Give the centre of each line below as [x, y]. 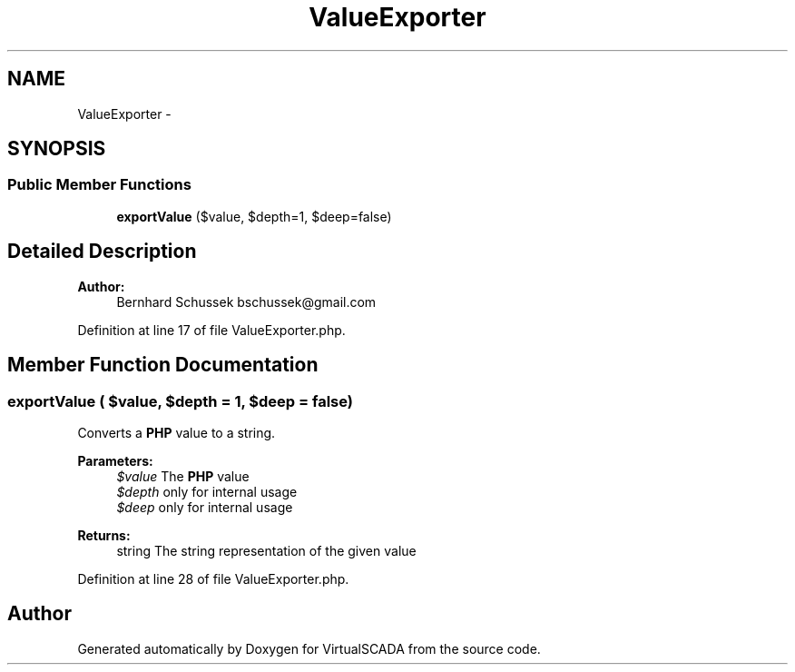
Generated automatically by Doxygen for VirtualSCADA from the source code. [309, 648]
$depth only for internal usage [207, 491]
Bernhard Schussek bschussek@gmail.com [246, 301]
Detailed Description [102, 252]
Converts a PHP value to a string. [177, 432]
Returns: [104, 535]
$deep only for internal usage [205, 507]
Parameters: [115, 460]
